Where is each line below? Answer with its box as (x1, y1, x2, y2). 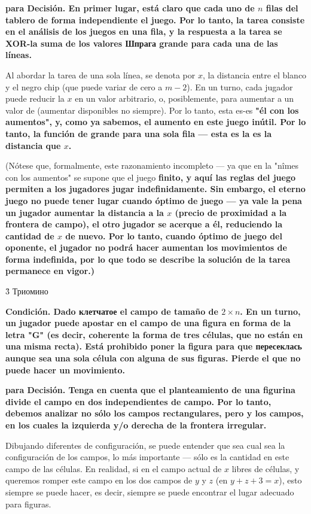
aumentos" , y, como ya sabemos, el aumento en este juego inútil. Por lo (5, 115, 306, 128)
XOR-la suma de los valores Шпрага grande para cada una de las (5, 37, 278, 49)
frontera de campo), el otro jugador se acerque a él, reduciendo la (5, 218, 283, 230)
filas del (266, 2, 298, 14)
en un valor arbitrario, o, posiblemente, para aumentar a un (75, 92, 294, 105)
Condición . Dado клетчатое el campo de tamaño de (5, 305, 218, 317)
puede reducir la (5, 92, 65, 105)
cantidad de (5, 229, 54, 242)
